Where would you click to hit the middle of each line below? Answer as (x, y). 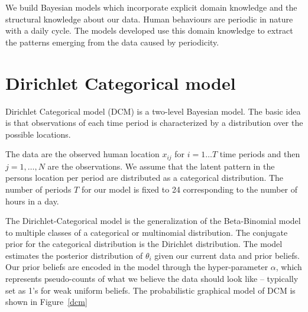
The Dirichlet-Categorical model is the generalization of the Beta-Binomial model (153, 221)
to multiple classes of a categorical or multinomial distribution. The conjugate (147, 232)
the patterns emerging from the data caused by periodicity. (112, 42)
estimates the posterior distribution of (74, 255)
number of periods (38, 189)
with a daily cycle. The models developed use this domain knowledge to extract (149, 30)
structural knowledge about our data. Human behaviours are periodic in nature (149, 19)
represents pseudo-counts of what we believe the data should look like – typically (152, 279)
